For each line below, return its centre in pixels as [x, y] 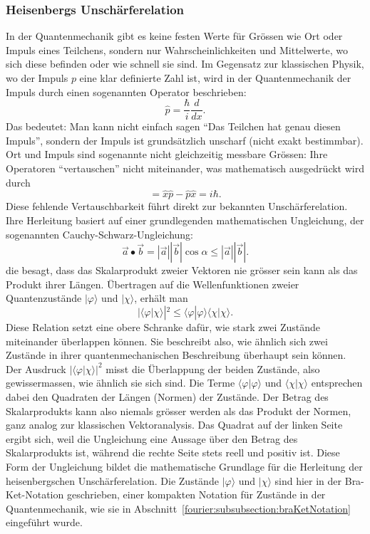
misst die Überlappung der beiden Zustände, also [213, 368]
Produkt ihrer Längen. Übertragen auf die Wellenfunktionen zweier [153, 284]
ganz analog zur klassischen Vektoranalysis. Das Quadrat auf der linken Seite [174, 425]
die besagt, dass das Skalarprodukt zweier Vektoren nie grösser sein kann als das [182, 270]
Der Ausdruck [36, 368]
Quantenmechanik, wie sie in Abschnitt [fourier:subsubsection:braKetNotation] [178, 508]
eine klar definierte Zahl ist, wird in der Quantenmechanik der [215, 78]
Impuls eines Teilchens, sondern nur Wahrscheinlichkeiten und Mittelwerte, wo [177, 49]
